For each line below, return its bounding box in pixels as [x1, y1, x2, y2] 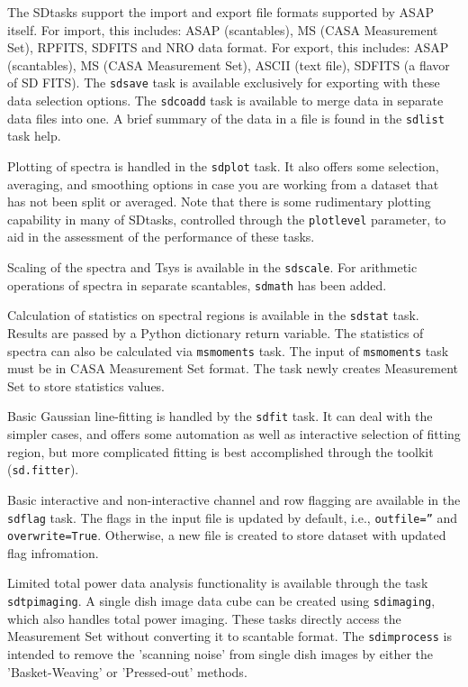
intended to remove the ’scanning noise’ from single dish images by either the [7, 644, 433, 663]
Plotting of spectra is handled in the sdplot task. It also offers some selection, [7, 156, 439, 175]
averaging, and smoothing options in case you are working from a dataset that [7, 174, 439, 193]
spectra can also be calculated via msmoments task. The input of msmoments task [7, 341, 449, 360]
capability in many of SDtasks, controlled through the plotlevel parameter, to [7, 209, 446, 228]
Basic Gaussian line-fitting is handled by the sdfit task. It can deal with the [7, 407, 433, 426]
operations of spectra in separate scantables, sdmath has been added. [7, 275, 387, 294]
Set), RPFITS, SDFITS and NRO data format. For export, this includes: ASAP [7, 38, 449, 57]
